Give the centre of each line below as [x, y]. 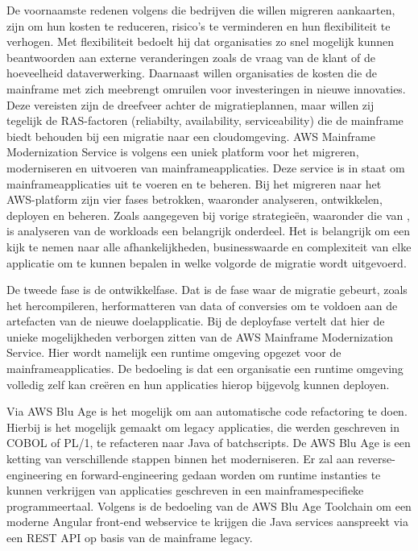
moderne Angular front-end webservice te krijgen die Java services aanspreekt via [207, 522]
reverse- [377, 459]
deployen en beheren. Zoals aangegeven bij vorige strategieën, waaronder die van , [208, 215]
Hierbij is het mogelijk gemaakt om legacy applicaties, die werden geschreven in [203, 427]
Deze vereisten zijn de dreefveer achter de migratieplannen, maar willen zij [190, 104]
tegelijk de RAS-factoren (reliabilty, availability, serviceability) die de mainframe [205, 120]
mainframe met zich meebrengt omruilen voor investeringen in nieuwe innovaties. [206, 88]
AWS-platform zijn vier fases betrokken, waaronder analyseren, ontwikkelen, [195, 199]
